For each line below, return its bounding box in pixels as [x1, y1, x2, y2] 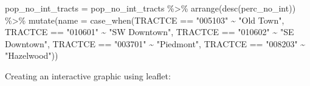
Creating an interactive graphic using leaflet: [5, 69, 171, 82]
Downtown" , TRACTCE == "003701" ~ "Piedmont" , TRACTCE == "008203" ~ [5, 37, 306, 50]
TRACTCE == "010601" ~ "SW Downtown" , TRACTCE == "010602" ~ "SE [5, 25, 294, 38]
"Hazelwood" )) [5, 49, 58, 62]
